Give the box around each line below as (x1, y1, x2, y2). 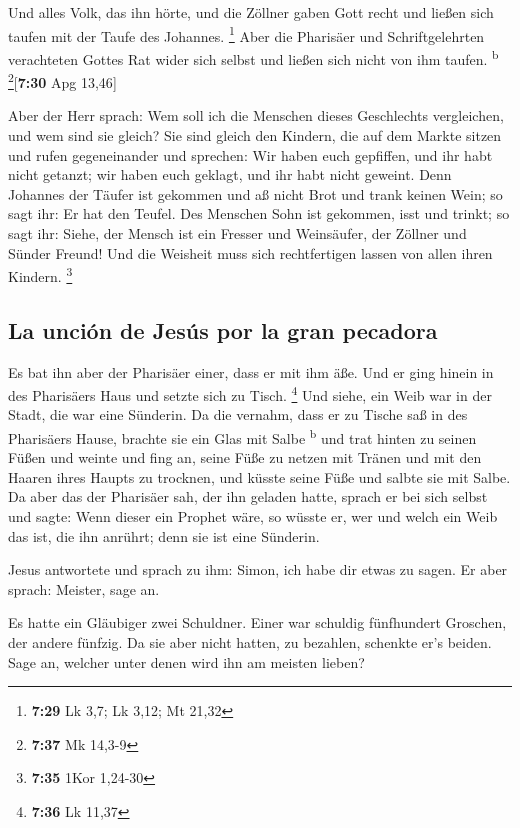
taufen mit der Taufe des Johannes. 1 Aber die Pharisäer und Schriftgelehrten (8, 22, 485, 46)
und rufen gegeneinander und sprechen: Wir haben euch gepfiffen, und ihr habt (8, 144, 493, 165)
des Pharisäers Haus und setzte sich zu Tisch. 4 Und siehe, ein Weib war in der (8, 382, 492, 405)
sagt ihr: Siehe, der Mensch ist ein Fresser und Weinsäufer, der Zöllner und (8, 222, 467, 243)
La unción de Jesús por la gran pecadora (8, 314, 438, 345)
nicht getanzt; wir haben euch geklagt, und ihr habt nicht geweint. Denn (8, 164, 452, 185)
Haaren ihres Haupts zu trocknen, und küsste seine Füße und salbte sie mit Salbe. (8, 466, 511, 487)
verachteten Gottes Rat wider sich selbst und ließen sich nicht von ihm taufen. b (8, 45, 499, 69)
